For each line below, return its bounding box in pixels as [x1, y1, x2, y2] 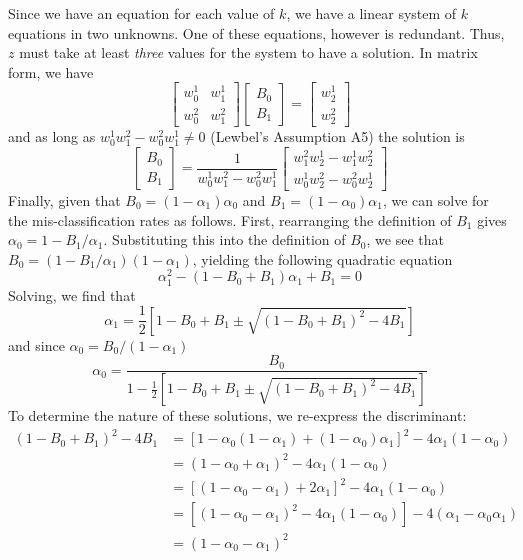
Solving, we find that [8, 284, 136, 305]
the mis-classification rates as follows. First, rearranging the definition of [8, 209, 452, 230]
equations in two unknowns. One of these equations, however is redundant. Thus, [8, 22, 505, 43]
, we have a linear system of [286, 3, 457, 23]
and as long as [8, 125, 96, 146]
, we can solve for [382, 190, 489, 211]
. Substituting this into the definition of [103, 229, 346, 250]
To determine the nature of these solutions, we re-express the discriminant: [8, 405, 467, 426]
